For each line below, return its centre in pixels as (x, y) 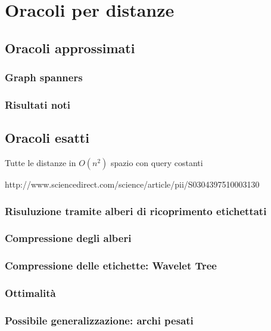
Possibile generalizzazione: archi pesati (99, 320)
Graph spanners (44, 77)
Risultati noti (38, 104)
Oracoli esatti (47, 138)
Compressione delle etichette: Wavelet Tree (111, 266)
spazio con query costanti (157, 163)
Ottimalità (30, 293)
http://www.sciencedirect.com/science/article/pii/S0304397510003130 (132, 184)
